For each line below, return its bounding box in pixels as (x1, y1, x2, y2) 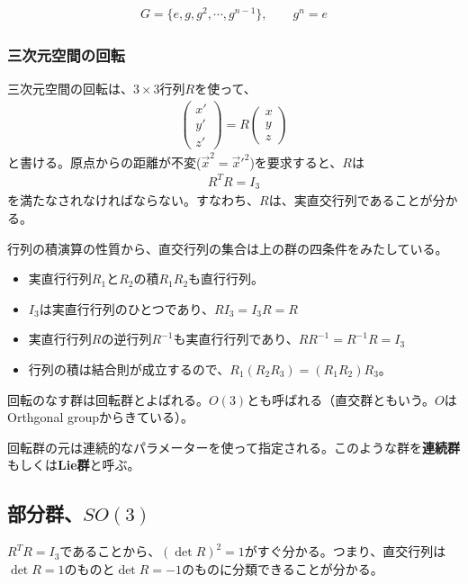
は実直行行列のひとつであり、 (39, 299, 214, 318)
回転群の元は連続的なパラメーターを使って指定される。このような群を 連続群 (7, 437, 460, 456)
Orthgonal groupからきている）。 (7, 408, 194, 427)
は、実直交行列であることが (268, 191, 433, 210)
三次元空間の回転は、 (7, 79, 133, 98)
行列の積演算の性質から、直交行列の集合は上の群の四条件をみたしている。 (7, 238, 448, 257)
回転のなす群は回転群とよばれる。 (7, 390, 209, 409)
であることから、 (59, 542, 161, 561)
